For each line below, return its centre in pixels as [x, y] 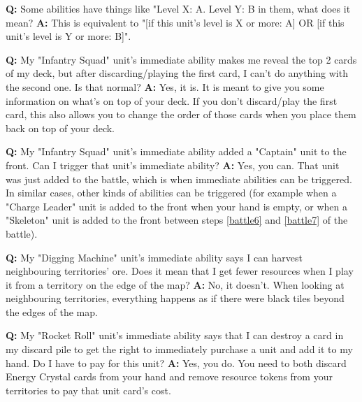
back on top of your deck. [60, 128]
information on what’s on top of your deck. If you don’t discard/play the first [172, 100]
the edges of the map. [52, 311]
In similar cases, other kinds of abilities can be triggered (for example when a [171, 193]
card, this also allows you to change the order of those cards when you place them [181, 114]
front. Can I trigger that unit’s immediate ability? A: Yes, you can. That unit [173, 165]
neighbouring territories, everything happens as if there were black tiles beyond [175, 298]
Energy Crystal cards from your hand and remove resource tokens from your [169, 376]
